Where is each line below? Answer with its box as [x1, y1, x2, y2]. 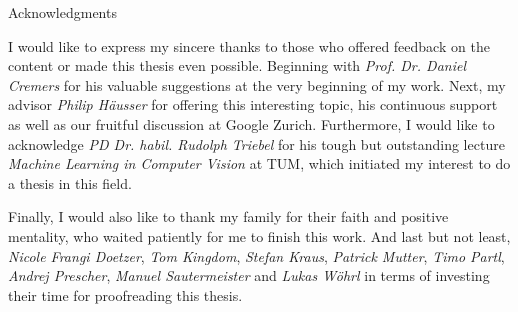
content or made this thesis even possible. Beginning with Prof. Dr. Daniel [8, 55, 466, 76]
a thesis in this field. [8, 172, 132, 193]
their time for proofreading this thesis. [8, 284, 243, 305]
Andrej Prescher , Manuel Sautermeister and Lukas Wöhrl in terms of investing [8, 265, 490, 286]
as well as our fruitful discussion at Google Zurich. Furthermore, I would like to [8, 113, 495, 134]
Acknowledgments [8, 2, 117, 22]
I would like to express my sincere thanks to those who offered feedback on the [8, 35, 490, 56]
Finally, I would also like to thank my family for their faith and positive [8, 206, 449, 227]
